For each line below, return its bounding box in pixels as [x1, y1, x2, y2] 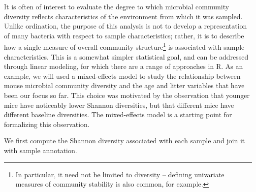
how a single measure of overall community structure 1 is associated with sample [4, 40, 245, 52]
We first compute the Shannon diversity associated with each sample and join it [4, 135, 245, 146]
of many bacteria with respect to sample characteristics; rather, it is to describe [4, 30, 244, 40]
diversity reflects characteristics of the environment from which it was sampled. [4, 11, 243, 21]
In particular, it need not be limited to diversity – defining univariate [15, 169, 224, 179]
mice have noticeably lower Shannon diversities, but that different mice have [4, 99, 234, 110]
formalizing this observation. [4, 119, 90, 129]
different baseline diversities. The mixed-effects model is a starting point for [4, 109, 232, 120]
